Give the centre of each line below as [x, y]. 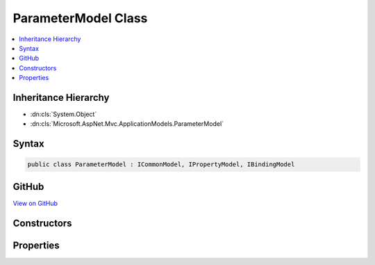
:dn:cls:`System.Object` [64, 114]
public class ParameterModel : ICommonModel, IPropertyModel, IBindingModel [161, 164]
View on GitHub [35, 203]
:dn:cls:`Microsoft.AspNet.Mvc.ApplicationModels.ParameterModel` [127, 124]
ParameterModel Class [80, 18]
